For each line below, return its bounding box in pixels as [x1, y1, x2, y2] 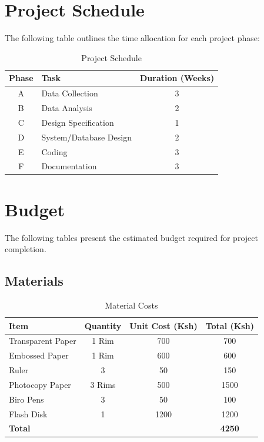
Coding [41, 145, 68, 158]
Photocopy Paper [9, 378, 71, 390]
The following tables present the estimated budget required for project [5, 231, 258, 243]
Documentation [41, 160, 97, 172]
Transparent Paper [9, 334, 76, 347]
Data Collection [41, 87, 98, 99]
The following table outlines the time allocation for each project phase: [5, 32, 260, 44]
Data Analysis [41, 102, 92, 113]
